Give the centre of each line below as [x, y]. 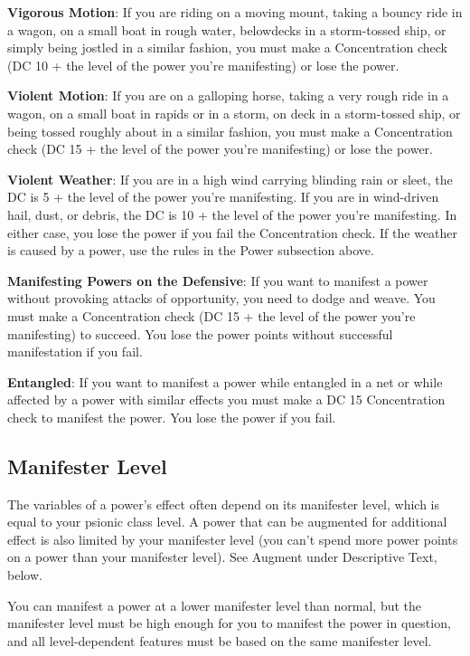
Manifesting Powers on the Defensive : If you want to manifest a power [218, 280]
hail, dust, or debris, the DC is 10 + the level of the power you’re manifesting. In [232, 214]
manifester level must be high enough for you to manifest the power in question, [229, 623]
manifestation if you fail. [75, 352]
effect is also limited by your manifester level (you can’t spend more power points [233, 539]
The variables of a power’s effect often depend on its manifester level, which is [224, 504]
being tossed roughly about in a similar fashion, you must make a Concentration [230, 131]
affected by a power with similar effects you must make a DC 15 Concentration [226, 399]
